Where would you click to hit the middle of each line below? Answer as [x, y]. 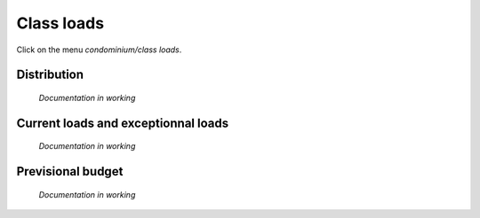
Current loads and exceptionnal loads [123, 123]
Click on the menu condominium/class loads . [99, 50]
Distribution [50, 75]
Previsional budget [70, 171]
